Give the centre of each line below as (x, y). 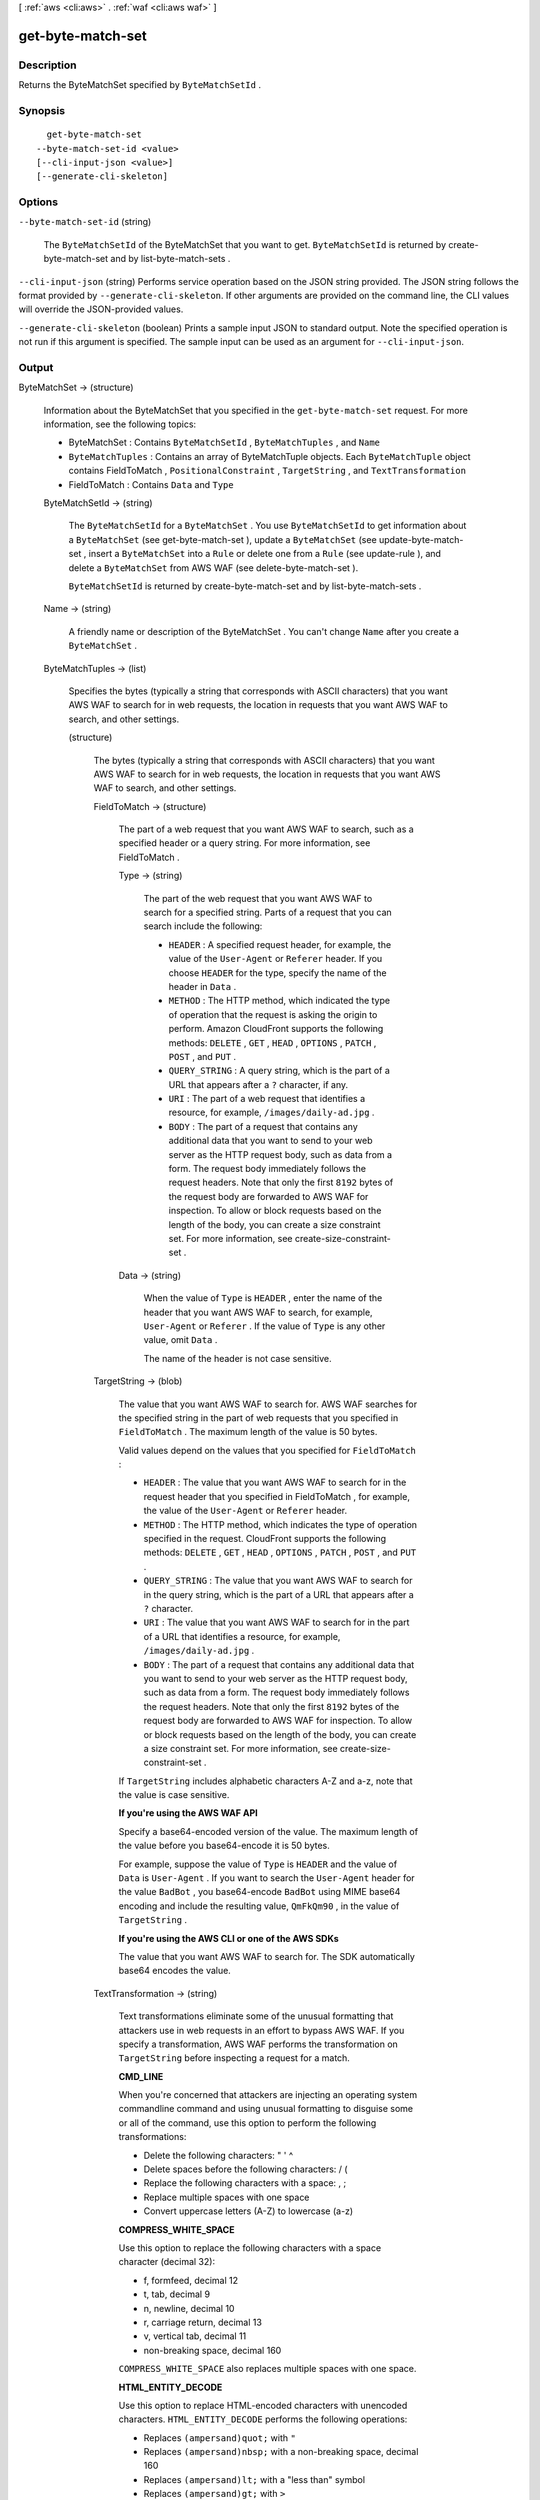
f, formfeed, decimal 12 (191, 2280)
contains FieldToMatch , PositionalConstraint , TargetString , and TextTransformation (267, 471)
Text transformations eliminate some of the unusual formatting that (256, 2016)
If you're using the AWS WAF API (188, 1813)
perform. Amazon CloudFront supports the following (276, 1029)
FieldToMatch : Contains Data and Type (151, 484)
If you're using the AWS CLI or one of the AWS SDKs (228, 1938)
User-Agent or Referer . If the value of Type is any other (264, 1326)
